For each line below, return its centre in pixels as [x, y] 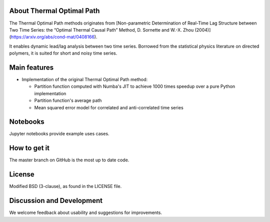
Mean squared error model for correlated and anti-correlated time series [109, 107]
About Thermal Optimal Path [54, 11]
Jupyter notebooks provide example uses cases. [59, 134]
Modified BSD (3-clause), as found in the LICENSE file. [65, 186]
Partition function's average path [68, 101]
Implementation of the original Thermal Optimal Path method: [85, 79]
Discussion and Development [56, 201]
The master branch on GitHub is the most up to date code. [69, 160]
